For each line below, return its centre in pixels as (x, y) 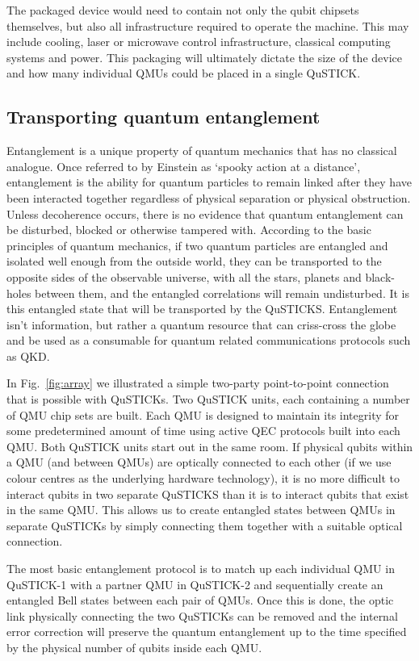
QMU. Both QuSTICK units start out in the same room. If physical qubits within (210, 446)
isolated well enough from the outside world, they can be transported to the (194, 261)
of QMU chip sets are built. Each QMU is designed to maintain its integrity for (203, 414)
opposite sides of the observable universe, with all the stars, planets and (184, 276)
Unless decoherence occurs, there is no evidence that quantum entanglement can (205, 213)
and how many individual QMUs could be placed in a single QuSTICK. (184, 73)
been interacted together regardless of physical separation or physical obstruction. (209, 197)
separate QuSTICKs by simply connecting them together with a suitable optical (205, 525)
